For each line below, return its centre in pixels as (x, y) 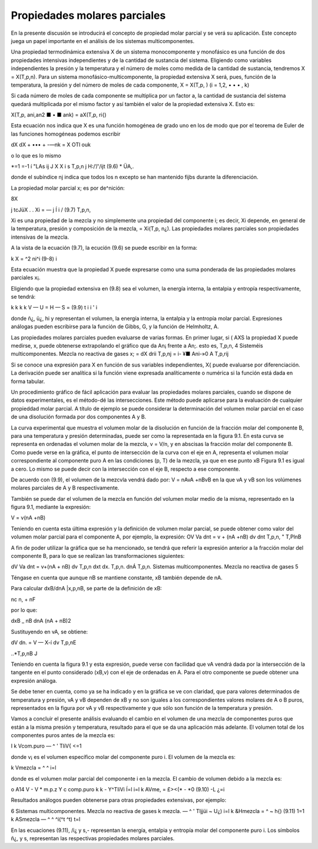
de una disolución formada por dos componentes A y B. (79, 417)
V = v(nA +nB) (28, 518)
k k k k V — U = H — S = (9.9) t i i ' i (54, 308)
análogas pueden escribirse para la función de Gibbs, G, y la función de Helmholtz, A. (115, 326)
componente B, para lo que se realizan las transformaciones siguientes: (98, 556)
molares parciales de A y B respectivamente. (65, 488)
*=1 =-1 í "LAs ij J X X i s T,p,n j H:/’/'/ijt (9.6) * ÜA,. (72, 166)
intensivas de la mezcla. (40, 237)
